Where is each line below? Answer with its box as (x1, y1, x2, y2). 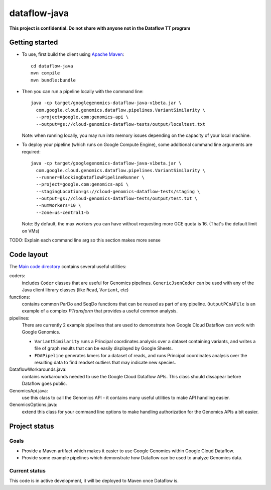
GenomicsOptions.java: (9, 401, 58, 407)
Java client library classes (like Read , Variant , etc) (22, 287, 129, 293)
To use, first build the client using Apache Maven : (22, 51, 124, 57)
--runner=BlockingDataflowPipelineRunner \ (36, 174, 145, 180)
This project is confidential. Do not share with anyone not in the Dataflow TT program (9, 25, 191, 31)
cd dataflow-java (31, 63, 73, 69)
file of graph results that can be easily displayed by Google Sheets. (34, 345, 173, 352)
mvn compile (31, 70, 60, 76)
